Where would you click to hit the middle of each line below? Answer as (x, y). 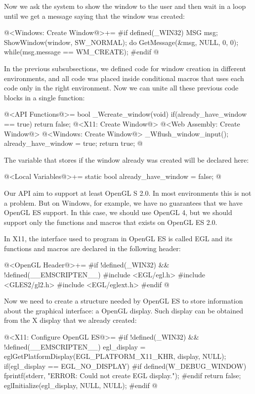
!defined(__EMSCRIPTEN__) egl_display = (75, 346)
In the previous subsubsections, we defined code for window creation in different (125, 68)
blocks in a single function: (44, 97)
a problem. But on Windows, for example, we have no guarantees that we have (123, 202)
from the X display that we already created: (70, 320)
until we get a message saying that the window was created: (94, 16)
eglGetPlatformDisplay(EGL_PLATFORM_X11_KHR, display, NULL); (115, 356)
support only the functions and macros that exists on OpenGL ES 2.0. (111, 222)
